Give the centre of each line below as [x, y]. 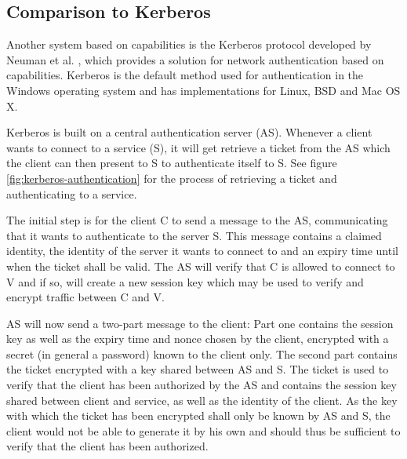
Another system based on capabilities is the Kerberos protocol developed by [189, 44]
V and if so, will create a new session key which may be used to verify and [185, 281]
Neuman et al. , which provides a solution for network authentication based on [195, 59]
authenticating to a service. [72, 193]
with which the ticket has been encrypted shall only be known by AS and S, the [198, 415]
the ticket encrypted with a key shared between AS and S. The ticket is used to [198, 369]
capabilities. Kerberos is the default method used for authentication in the [185, 75]
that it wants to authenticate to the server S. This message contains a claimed [194, 235]
